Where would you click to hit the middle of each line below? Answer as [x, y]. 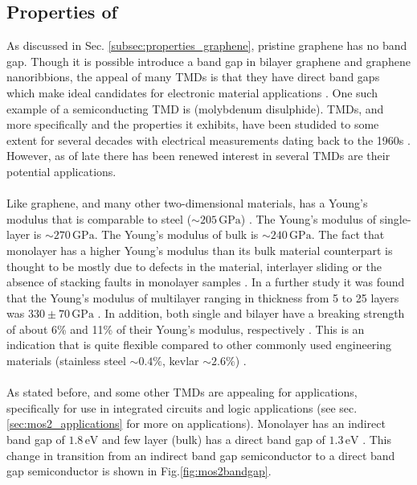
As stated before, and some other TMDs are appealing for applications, [182, 392]
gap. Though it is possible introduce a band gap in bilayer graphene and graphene [208, 61]
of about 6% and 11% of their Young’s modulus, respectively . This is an [186, 329]
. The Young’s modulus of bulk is [176, 234]
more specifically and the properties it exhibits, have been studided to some [193, 124]
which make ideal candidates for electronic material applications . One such [192, 92]
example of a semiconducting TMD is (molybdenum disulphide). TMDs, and [195, 108]
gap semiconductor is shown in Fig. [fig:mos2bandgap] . [139, 471]
